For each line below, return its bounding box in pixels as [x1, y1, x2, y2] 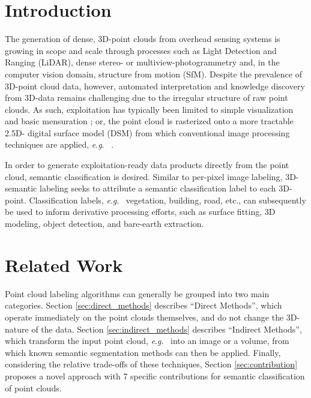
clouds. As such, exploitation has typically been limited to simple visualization [5, 103, 294, 115]
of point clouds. [5, 381, 62, 394]
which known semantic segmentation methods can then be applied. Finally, [5, 346, 281, 358]
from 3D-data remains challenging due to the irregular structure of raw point [5, 91, 288, 104]
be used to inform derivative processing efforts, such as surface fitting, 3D [5, 205, 276, 218]
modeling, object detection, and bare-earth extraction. [5, 217, 204, 230]
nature [5, 322, 29, 335]
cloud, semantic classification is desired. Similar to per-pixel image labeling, [5, 170, 283, 182]
